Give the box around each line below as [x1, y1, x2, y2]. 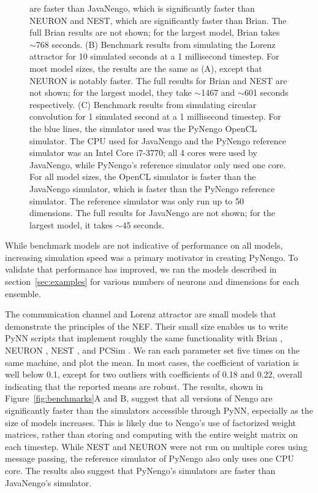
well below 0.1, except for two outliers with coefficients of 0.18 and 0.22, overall [5, 368, 303, 381]
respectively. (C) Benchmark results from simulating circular [29, 98, 257, 111]
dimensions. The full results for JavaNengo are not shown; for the [29, 206, 275, 219]
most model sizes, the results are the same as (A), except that [29, 61, 262, 74]
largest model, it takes [29, 218, 113, 231]
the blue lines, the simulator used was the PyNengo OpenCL [29, 122, 257, 134]
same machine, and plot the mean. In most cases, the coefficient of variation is [5, 355, 299, 368]
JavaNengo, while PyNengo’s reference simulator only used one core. [29, 158, 286, 171]
